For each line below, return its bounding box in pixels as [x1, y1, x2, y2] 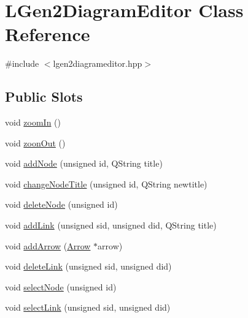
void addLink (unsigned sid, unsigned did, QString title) [5, 219, 217, 232]
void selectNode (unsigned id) [5, 280, 117, 293]
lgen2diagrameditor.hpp [53, 57, 142, 70]
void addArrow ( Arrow [5, 239, 91, 252]
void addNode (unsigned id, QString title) [5, 157, 163, 170]
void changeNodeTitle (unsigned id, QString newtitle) [5, 177, 207, 190]
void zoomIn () [5, 116, 61, 129]
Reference [5, 21, 90, 47]
